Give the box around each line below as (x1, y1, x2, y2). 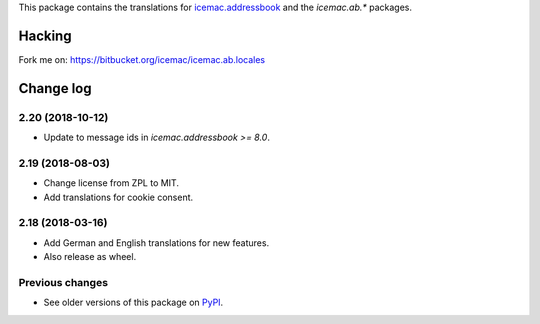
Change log (18, 80, 92, 97)
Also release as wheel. (43, 251, 137, 263)
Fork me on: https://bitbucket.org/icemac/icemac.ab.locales (18, 53, 265, 65)
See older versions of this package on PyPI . (43, 296, 224, 309)
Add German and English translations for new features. (43, 236, 270, 249)
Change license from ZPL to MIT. (43, 177, 180, 189)
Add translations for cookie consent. (43, 191, 194, 203)
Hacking (18, 27, 72, 44)
